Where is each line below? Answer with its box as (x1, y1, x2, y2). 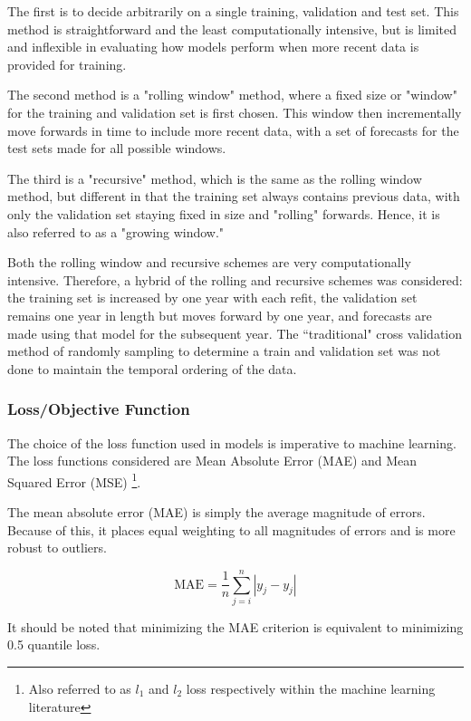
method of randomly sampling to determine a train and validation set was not (7, 341, 441, 360)
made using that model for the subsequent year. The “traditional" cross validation (7, 323, 463, 342)
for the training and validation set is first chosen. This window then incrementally (7, 102, 462, 121)
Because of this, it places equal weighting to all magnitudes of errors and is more (7, 520, 456, 539)
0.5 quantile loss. (7, 635, 101, 654)
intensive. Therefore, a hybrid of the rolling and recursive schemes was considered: (7, 270, 463, 289)
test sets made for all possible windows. (7, 139, 226, 158)
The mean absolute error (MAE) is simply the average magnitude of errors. (7, 502, 426, 521)
